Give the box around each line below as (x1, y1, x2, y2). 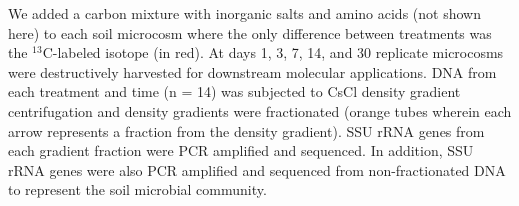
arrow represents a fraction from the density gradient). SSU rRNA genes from (8, 120, 485, 141)
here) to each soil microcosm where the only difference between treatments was (8, 22, 492, 43)
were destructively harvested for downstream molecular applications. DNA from (8, 61, 497, 82)
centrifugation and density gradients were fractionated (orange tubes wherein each (8, 100, 512, 121)
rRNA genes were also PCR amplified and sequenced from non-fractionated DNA (8, 159, 506, 180)
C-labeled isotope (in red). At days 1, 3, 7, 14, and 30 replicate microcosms (42, 42, 504, 63)
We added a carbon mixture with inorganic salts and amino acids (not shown (8, 3, 481, 23)
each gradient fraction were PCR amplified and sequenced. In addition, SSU (8, 140, 474, 161)
